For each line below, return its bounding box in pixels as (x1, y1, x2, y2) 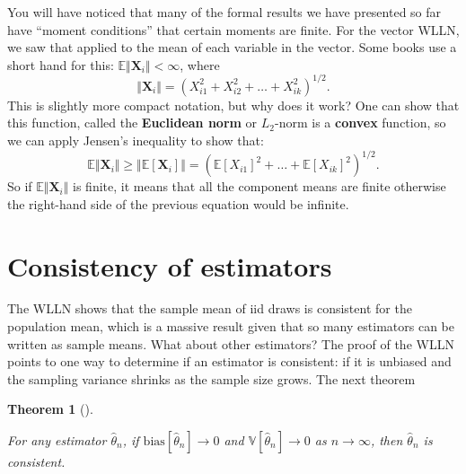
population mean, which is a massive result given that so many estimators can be (7, 317, 454, 336)
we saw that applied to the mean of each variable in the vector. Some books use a (7, 38, 457, 57)
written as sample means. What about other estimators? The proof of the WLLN (7, 334, 454, 353)
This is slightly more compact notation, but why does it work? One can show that (7, 95, 460, 114)
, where (180, 55, 220, 74)
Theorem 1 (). (7, 399, 93, 418)
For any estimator (7, 431, 107, 450)
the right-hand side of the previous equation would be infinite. (7, 194, 349, 213)
